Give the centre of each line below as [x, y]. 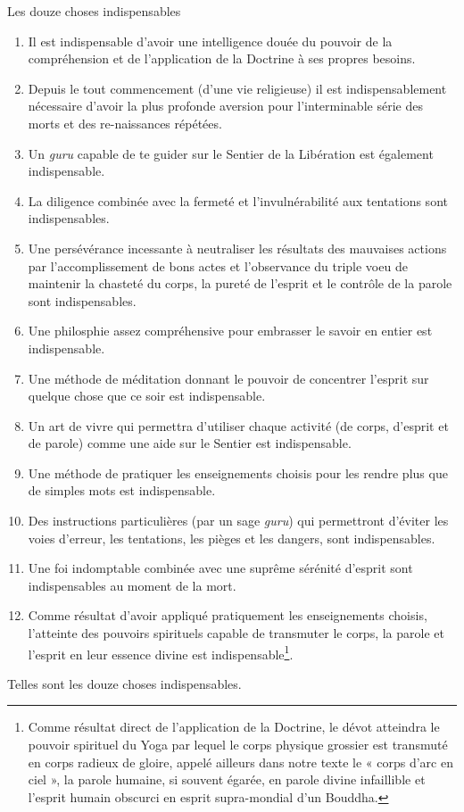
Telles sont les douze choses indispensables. [124, 683]
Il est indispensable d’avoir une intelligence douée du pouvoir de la [210, 41]
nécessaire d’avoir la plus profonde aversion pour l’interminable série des [225, 106]
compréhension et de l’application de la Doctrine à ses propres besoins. [222, 58]
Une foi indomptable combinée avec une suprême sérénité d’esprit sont [220, 568]
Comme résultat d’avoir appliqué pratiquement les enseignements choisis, [228, 615]
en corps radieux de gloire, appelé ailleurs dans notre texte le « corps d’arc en [240, 762]
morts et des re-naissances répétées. [125, 123]
